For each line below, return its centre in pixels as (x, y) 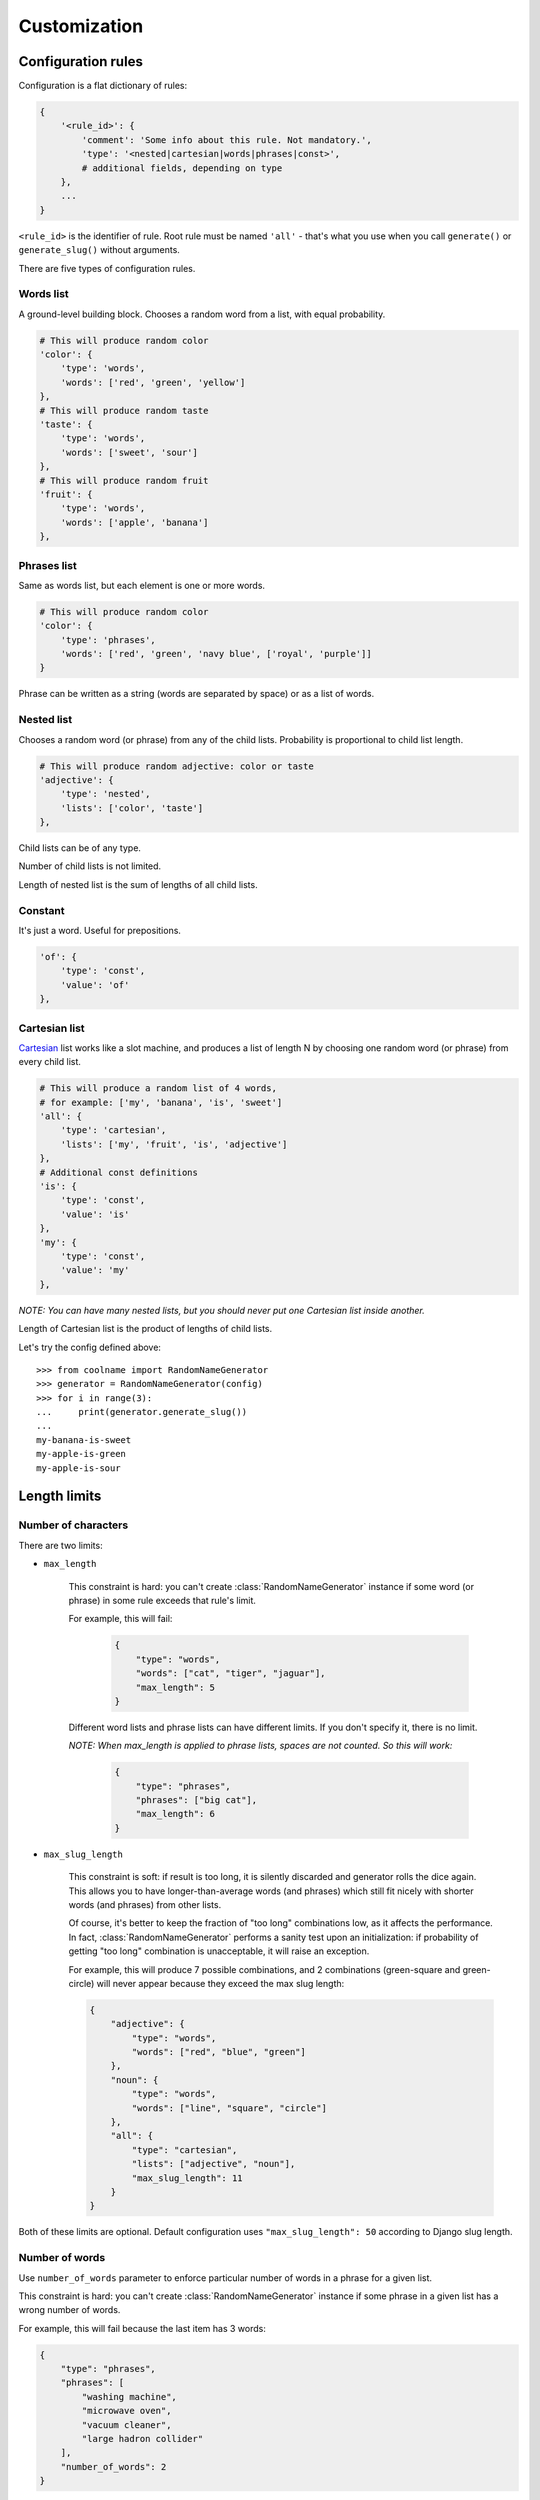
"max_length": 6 (175, 1814)
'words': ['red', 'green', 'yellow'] (153, 382)
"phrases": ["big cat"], (196, 1800)
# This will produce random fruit (124, 480)
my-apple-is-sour (78, 1468)
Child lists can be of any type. (80, 848)
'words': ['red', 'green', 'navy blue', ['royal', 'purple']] (216, 654)
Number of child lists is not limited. (90, 866)
